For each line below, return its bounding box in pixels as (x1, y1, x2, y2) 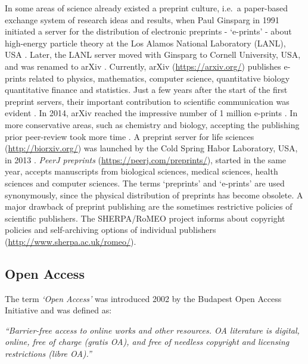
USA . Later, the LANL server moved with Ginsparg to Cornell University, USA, (5, 48, 301, 61)
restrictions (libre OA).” (5, 347, 92, 360)
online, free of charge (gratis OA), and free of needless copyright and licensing (5, 335, 290, 348)
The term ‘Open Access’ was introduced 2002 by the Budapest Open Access (5, 292, 282, 304)
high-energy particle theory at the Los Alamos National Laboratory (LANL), (5, 36, 286, 49)
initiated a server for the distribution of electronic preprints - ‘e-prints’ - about (5, 25, 292, 38)
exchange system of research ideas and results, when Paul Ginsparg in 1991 (5, 13, 279, 26)
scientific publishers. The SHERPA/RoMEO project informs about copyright (5, 211, 285, 224)
